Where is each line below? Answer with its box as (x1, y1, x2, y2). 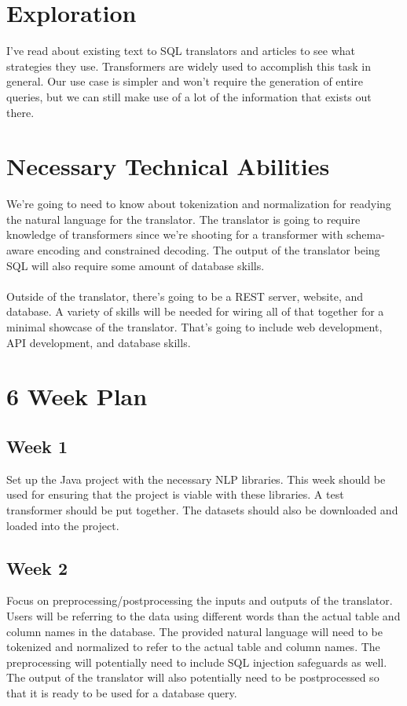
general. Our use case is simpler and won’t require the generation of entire (6, 73, 364, 90)
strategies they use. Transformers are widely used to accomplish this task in (6, 57, 372, 74)
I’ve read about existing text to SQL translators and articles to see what (6, 42, 356, 59)
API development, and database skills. (6, 334, 191, 350)
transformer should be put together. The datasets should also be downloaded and (6, 501, 398, 518)
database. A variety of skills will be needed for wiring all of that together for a (6, 303, 384, 320)
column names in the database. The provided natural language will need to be (6, 623, 383, 639)
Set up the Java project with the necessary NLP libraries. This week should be (6, 470, 386, 487)
